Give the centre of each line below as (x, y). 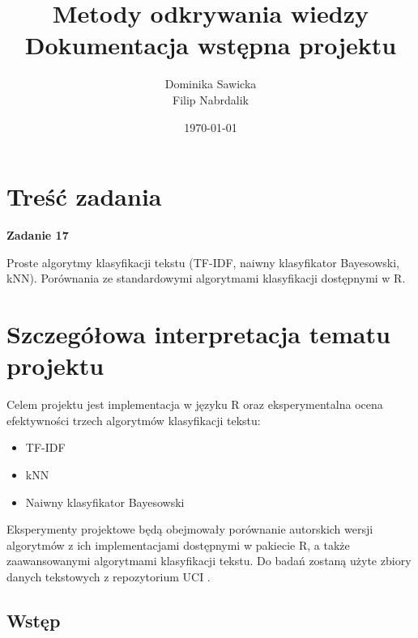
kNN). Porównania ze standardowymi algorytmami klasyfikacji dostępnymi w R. (206, 278)
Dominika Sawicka (211, 84)
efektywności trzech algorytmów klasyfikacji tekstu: (134, 420)
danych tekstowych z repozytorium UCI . (109, 576)
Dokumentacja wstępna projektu (211, 45)
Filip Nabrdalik (211, 99)
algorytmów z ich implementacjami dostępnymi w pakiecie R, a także (178, 544)
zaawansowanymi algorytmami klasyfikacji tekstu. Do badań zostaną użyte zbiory (209, 561)
